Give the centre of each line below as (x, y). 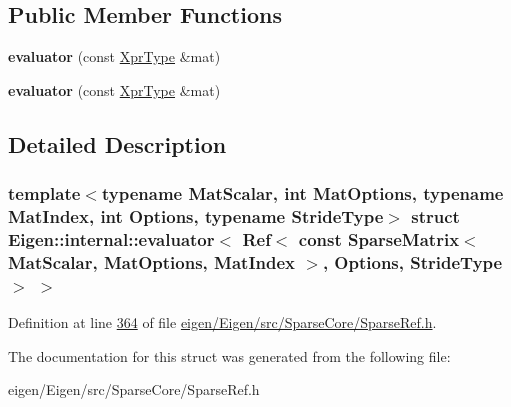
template (44, 193)
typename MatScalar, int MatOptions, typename (302, 193)
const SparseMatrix (379, 238)
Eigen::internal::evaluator (111, 238)
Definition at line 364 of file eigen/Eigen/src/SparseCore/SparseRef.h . (222, 322)
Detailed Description (117, 143)
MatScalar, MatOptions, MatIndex (152, 261)
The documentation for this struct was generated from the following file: (229, 355)
